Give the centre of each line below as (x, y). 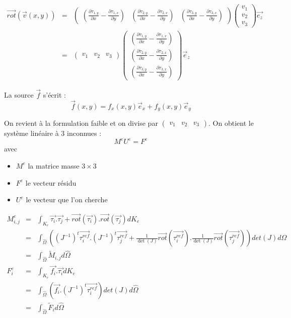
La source (19, 94)
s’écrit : (54, 94)
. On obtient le (231, 123)
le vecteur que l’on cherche (67, 200)
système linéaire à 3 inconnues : (53, 133)
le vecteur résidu (51, 182)
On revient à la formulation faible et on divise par (81, 123)
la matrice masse (54, 165)
